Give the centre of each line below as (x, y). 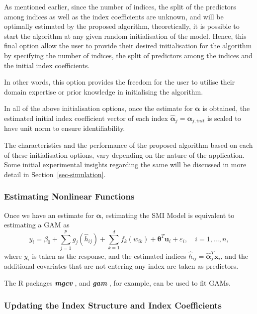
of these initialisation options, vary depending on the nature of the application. (124, 155)
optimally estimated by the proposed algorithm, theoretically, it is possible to (122, 26)
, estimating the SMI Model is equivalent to (168, 215)
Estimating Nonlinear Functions (69, 196)
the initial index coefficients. (47, 65)
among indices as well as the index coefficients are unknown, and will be (114, 16)
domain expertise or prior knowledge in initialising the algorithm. (104, 91)
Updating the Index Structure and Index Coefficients (113, 305)
